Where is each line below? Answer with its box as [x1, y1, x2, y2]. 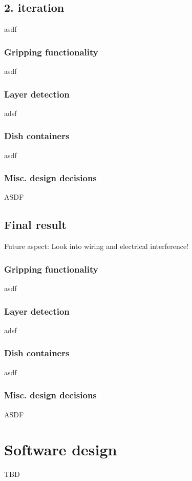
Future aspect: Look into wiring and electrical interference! [4, 241, 189, 252]
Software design [4, 439, 117, 460]
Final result [4, 217, 67, 233]
